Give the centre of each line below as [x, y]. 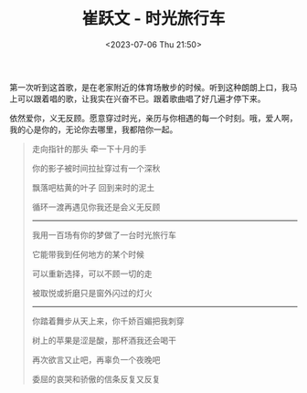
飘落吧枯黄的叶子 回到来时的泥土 [93, 187]
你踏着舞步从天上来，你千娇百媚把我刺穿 [108, 321]
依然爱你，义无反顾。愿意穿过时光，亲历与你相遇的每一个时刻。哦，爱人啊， [153, 118]
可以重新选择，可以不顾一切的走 [92, 274]
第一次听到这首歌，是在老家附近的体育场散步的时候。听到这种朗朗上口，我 [149, 87]
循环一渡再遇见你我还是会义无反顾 [96, 207]
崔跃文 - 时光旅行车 [153, 19]
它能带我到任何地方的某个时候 [88, 254]
